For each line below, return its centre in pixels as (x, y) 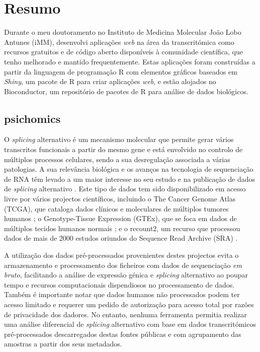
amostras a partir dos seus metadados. (63, 344)
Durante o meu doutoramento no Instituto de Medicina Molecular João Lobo (123, 32)
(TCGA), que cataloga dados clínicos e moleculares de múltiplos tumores (116, 208)
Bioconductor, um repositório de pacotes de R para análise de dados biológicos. (126, 91)
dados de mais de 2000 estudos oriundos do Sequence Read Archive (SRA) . (121, 238)
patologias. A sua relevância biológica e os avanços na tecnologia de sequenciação (129, 169)
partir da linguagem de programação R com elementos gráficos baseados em (121, 71)
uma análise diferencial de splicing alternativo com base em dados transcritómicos (130, 324)
